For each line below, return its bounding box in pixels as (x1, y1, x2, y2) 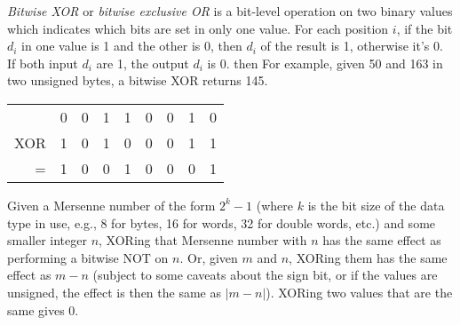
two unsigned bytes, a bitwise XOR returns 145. (7, 71, 268, 90)
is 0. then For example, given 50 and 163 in (207, 53, 443, 72)
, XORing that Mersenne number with (99, 231, 307, 250)
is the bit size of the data (307, 195, 445, 214)
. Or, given (179, 248, 238, 266)
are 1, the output (96, 53, 189, 72)
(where (256, 195, 294, 214)
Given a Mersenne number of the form (7, 195, 216, 214)
